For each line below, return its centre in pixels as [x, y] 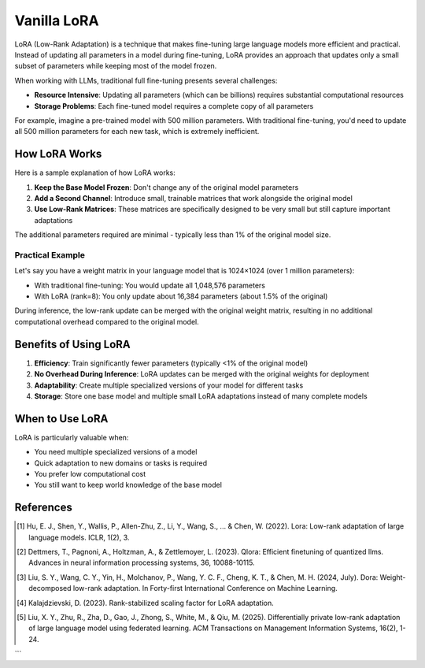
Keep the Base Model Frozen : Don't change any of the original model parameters [166, 187]
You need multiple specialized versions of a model [116, 452]
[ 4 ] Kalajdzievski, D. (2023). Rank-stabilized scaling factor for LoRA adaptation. [146, 603]
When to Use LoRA [61, 419]
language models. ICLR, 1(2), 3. [79, 537]
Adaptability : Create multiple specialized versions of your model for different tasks [169, 385]
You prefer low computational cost [90, 474]
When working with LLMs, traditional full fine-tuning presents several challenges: [146, 80]
